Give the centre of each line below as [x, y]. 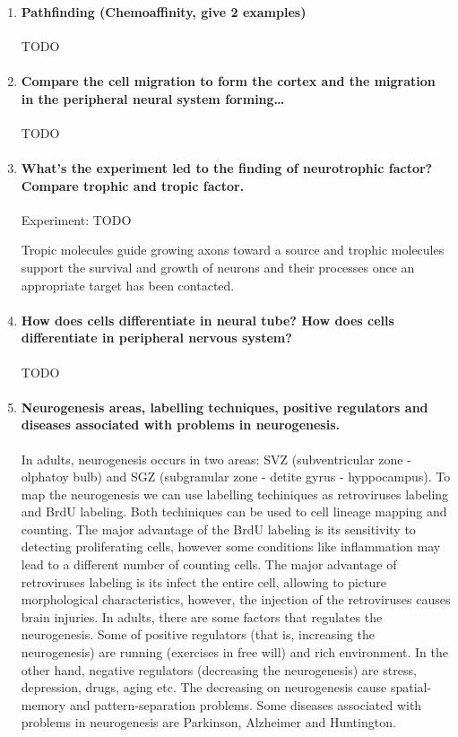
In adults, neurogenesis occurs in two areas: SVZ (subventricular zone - [216, 459]
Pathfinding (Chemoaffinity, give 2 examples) [164, 11]
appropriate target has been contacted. [128, 285]
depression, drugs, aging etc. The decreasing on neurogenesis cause [204, 687]
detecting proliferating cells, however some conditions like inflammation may [231, 546]
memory [43, 704]
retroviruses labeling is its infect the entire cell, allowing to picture [204, 581]
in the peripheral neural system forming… [153, 98]
